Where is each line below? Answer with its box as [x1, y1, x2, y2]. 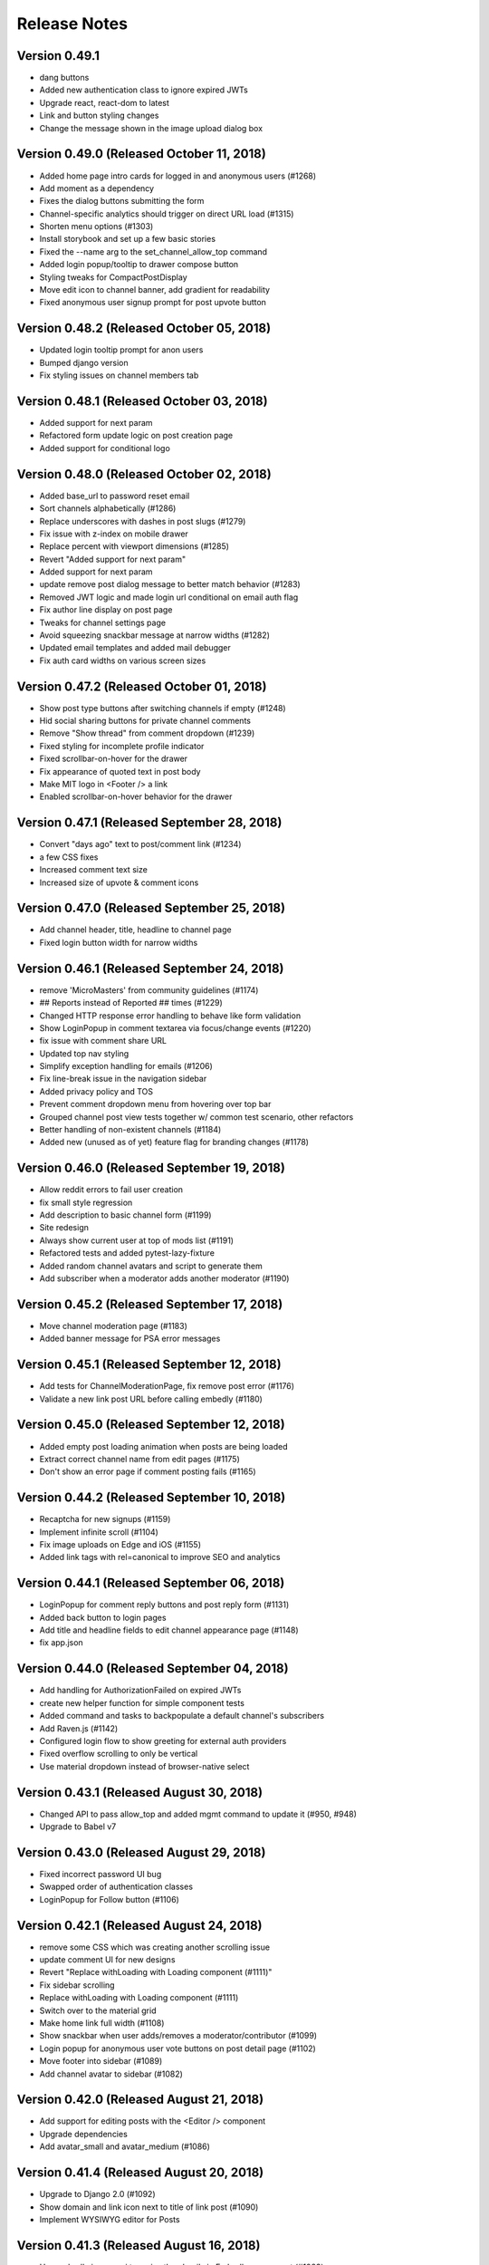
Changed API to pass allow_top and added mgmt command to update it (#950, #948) [39, 1808, 358, 1819]
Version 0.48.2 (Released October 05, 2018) [16, 321, 272, 336]
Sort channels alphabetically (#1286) [39, 503, 177, 514]
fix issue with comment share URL [39, 1036, 168, 1046]
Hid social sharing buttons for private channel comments [39, 716, 251, 727]
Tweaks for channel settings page [39, 617, 167, 628]
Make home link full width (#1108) [39, 2017, 165, 2029]
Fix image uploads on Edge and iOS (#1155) [39, 1539, 201, 1550]
